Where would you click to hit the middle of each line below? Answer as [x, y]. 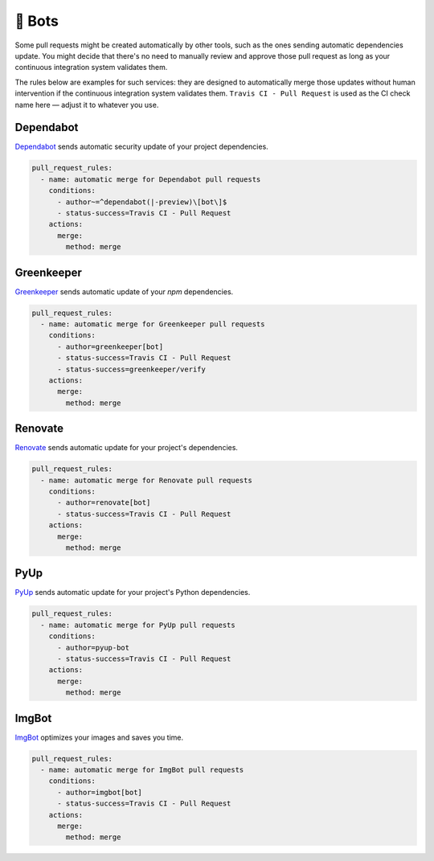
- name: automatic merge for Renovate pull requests [146, 480]
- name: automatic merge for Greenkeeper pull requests [153, 324]
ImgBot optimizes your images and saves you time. [99, 737]
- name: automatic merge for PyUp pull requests [138, 625]
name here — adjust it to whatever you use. [87, 105]
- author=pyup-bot [94, 648]
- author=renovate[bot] [104, 503]
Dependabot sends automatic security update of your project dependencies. [141, 147]
